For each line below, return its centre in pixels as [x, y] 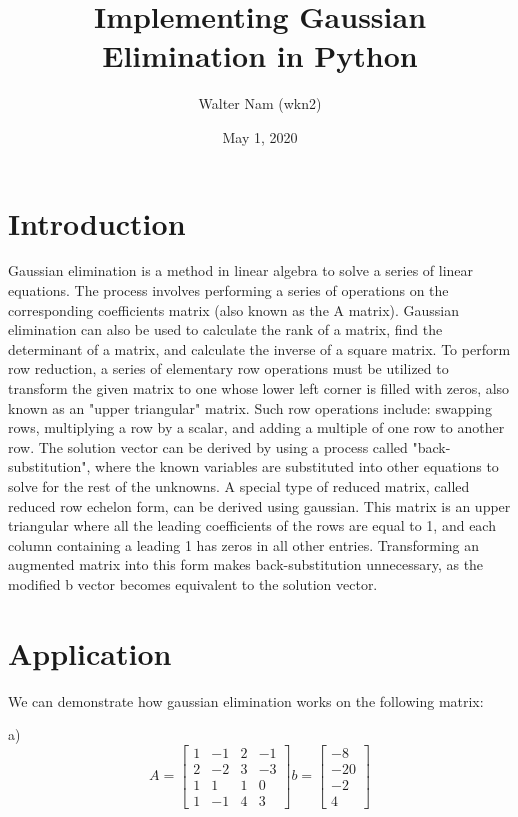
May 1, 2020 [260, 136]
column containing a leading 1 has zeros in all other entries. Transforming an [244, 544]
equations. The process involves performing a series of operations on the [228, 290]
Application [90, 652]
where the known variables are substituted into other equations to [297, 466]
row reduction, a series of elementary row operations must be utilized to [228, 368]
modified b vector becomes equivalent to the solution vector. [193, 583]
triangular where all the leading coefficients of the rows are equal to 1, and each [252, 525]
